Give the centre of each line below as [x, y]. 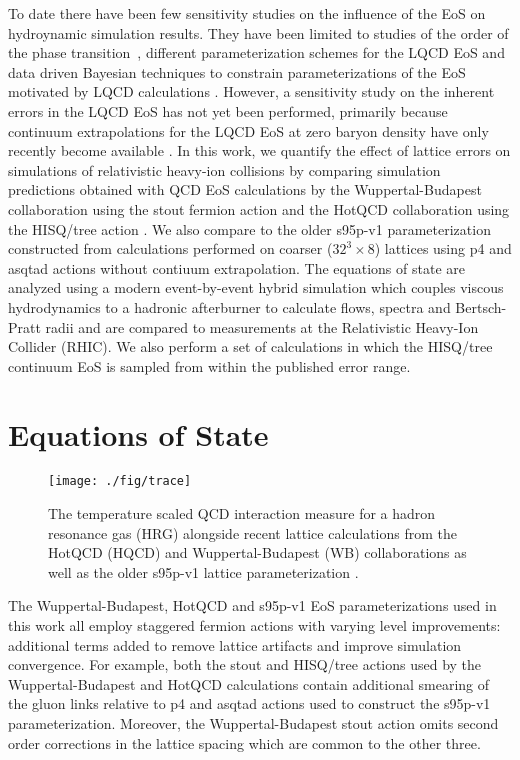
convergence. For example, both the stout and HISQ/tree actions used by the [245, 664]
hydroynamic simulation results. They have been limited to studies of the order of [258, 32]
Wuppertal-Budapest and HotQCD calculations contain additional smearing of [249, 683]
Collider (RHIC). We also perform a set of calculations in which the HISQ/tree [250, 346]
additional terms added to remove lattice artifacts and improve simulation [235, 644]
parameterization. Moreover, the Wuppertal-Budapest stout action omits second [253, 723]
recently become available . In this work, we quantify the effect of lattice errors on [259, 150]
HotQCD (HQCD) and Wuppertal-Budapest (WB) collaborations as [257, 552]
